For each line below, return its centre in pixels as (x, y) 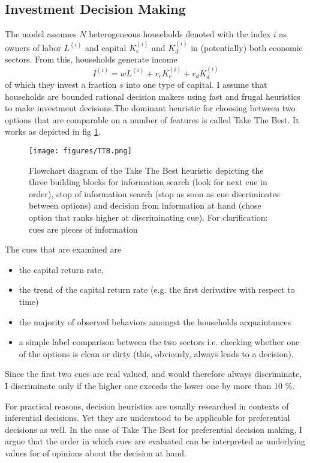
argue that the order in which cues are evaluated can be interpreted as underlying (155, 441)
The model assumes (41, 34)
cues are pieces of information (83, 229)
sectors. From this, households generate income (91, 59)
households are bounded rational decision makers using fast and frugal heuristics (153, 96)
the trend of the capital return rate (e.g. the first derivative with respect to (157, 290)
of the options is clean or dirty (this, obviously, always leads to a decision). (156, 353)
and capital (106, 47)
